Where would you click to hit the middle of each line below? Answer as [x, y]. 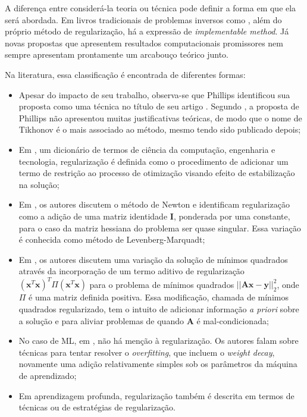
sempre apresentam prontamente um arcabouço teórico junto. [117, 54]
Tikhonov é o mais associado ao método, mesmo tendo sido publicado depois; [160, 129]
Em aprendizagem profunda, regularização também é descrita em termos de [156, 395]
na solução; [39, 184]
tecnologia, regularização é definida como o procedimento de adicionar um [153, 161]
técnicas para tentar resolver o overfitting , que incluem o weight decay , [147, 352]
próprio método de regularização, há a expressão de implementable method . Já [147, 31]
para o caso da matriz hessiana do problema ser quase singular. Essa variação [160, 228]
